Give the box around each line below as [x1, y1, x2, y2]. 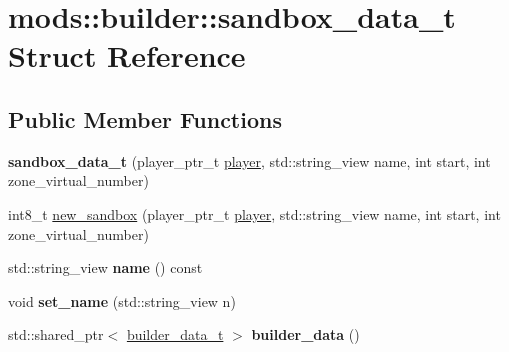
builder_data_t [126, 324, 224, 345]
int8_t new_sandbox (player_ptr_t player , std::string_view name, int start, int [8, 203, 501, 224]
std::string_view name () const [8, 257, 203, 278]
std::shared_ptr [8, 324, 104, 345]
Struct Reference [8, 35, 246, 76]
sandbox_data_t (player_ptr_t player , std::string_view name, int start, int [8, 150, 491, 171]
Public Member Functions [8, 103, 282, 134]
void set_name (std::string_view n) [8, 290, 236, 311]
